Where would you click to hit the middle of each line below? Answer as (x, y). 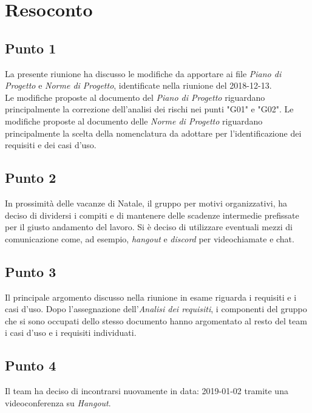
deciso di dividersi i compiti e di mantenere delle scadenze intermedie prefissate (152, 215)
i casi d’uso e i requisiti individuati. (71, 333)
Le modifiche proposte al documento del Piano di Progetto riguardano (135, 97)
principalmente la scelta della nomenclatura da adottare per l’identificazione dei (153, 133)
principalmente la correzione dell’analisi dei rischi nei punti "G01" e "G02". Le (149, 109)
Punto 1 (31, 48)
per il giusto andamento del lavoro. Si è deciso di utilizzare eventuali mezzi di (149, 227)
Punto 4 (31, 365)
